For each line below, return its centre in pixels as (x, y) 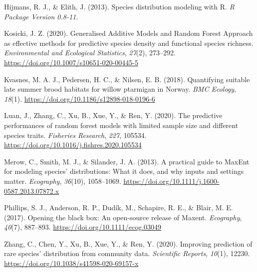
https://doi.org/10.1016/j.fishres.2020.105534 (73, 145)
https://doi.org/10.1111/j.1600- (171, 181)
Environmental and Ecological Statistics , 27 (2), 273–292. (90, 53)
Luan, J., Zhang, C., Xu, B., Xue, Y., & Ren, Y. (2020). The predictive (113, 115)
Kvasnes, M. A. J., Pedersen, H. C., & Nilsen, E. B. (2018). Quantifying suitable (127, 79)
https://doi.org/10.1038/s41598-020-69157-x (71, 263)
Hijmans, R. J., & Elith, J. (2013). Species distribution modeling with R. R (119, 6)
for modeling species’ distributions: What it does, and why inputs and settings (124, 171)
